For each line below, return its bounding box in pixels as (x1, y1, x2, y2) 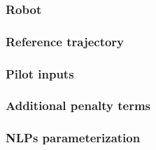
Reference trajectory (6, 32, 125, 50)
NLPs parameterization (6, 129, 141, 146)
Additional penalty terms (6, 97, 151, 114)
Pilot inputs (6, 64, 74, 82)
